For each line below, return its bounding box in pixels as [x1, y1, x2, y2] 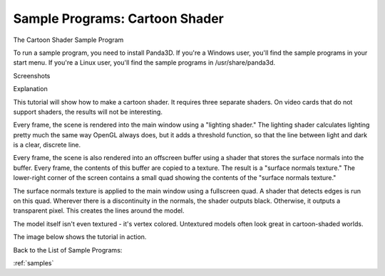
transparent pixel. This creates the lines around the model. [13, 206, 185, 215]
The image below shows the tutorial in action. [13, 233, 147, 241]
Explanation [13, 85, 48, 93]
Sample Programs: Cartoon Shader [13, 11, 224, 26]
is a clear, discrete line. [13, 141, 81, 149]
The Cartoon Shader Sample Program [13, 36, 124, 44]
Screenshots [13, 71, 51, 80]
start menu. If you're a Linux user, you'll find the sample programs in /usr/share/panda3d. [13, 58, 276, 67]
